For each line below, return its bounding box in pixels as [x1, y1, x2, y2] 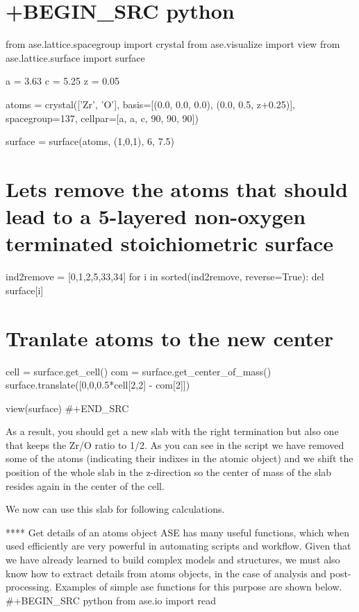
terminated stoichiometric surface [6, 229, 334, 257]
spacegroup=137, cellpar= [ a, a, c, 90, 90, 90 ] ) [6, 110, 199, 125]
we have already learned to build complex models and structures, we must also [6, 552, 340, 567]
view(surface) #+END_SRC [6, 400, 129, 415]
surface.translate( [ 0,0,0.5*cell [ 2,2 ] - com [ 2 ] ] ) [6, 377, 190, 392]
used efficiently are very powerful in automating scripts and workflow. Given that [6, 538, 351, 553]
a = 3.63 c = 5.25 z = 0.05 [6, 74, 120, 88]
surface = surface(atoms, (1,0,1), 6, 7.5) [6, 134, 174, 148]
